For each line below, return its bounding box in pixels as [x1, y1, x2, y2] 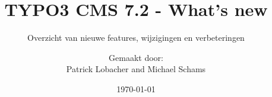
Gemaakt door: [109, 51, 163, 63]
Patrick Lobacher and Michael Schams [66, 63, 206, 75]
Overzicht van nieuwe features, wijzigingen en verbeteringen [27, 31, 245, 44]
